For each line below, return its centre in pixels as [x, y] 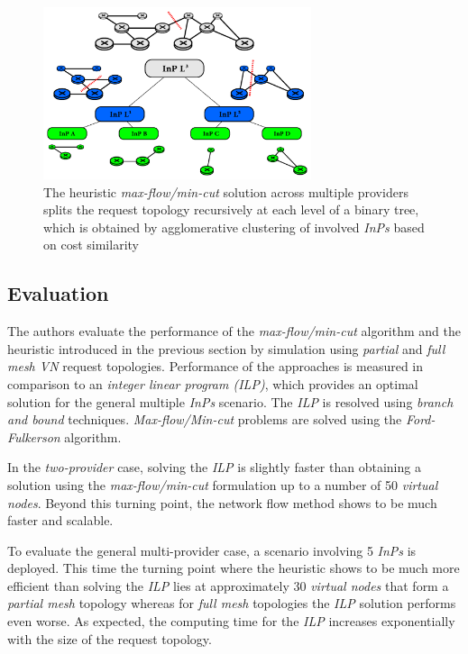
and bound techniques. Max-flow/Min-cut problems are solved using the [205, 419]
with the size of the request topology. [110, 638]
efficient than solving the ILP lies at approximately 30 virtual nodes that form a [228, 585]
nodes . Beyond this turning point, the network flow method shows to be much [222, 502]
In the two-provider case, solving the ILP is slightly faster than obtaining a [214, 467]
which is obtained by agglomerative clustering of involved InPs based [234, 227]
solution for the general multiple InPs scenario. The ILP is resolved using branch [230, 401]
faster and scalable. [60, 520]
